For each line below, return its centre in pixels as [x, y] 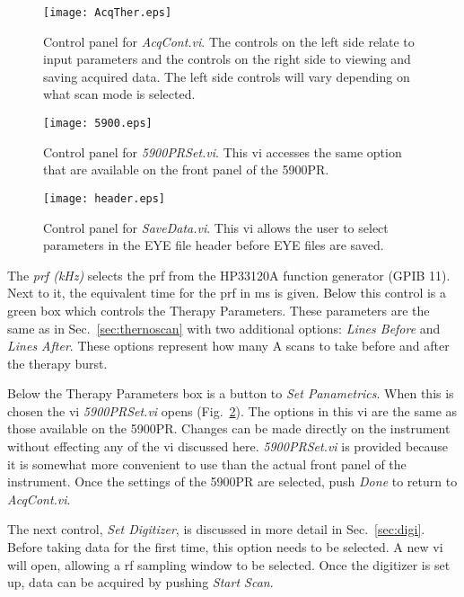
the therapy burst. [57, 363]
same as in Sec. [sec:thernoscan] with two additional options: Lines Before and [224, 328]
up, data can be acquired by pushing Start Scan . [140, 582]
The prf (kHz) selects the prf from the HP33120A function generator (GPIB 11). [229, 275]
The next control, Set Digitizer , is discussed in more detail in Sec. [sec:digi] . [216, 529]
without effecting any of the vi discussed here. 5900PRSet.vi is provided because [228, 446]
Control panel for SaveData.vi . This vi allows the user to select [216, 227]
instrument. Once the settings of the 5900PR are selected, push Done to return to [232, 481]
